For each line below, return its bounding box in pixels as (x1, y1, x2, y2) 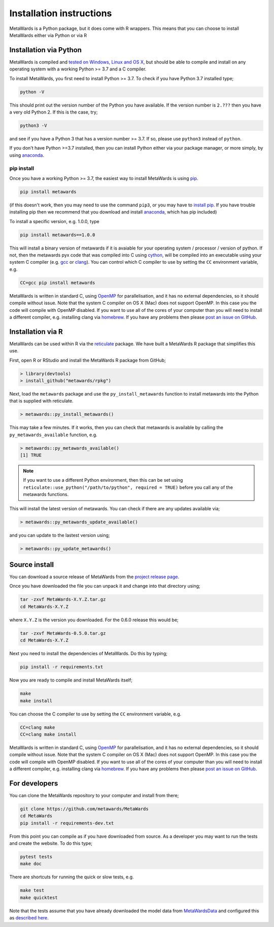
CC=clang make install (20, 731, 77, 737)
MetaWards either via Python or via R (9, 32, 87, 38)
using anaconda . (9, 152, 44, 158)
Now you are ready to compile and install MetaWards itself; (9, 677, 133, 683)
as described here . (9, 915, 49, 921)
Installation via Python (9, 46, 82, 54)
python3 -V (20, 122, 47, 128)
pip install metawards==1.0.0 (20, 232, 95, 238)
